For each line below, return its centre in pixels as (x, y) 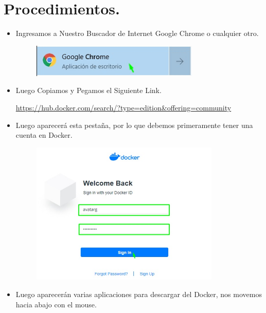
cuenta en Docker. (44, 135)
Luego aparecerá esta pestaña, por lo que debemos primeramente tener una (134, 125)
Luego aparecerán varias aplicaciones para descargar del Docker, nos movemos (139, 294)
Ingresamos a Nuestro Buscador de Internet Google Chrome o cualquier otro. (137, 33)
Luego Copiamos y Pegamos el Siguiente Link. (88, 90)
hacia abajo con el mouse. (56, 304)
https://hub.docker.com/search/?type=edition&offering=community (123, 107)
